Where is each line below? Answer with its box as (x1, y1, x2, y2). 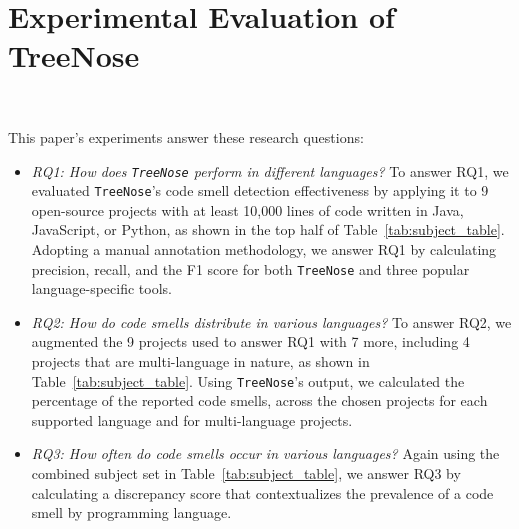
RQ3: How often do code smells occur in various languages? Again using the (31, 443, 500, 464)
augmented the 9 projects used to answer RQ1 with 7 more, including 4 (31, 331, 470, 352)
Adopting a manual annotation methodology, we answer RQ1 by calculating (31, 239, 497, 259)
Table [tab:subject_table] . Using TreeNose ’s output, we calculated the (31, 370, 465, 391)
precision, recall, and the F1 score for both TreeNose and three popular (31, 258, 470, 279)
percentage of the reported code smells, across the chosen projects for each (31, 390, 488, 411)
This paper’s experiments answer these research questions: (8, 126, 364, 147)
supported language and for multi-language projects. (31, 409, 353, 430)
